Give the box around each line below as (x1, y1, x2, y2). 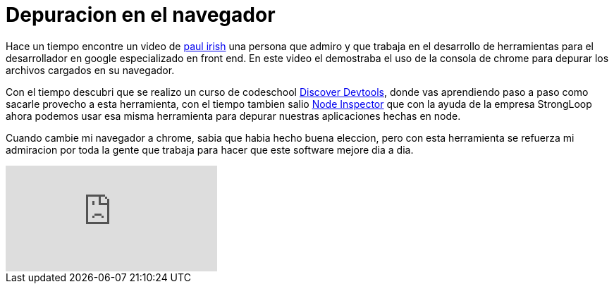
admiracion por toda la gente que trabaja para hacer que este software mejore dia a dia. (6, 143, 414, 156)
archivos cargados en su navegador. (6, 63, 175, 76)
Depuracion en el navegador (6, 3, 276, 27)
